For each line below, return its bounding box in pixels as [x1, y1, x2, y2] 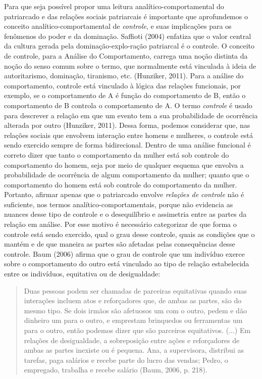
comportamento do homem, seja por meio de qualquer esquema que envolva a [4, 159, 244, 170]
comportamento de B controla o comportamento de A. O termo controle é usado [4, 100, 252, 110]
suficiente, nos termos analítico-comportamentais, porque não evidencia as [4, 199, 233, 209]
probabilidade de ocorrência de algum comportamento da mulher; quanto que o [4, 169, 249, 180]
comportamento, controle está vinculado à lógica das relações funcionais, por [4, 80, 241, 90]
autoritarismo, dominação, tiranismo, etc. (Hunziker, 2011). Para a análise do [4, 70, 244, 81]
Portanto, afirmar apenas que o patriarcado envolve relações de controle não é [4, 189, 244, 200]
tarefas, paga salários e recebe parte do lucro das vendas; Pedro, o [24, 354, 228, 365]
